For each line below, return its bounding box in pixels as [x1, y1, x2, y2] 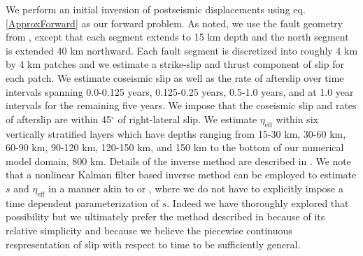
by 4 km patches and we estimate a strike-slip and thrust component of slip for [6, 57, 344, 71]
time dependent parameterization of [6, 195, 159, 210]
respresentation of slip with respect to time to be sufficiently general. [6, 236, 301, 251]
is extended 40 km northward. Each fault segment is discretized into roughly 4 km [6, 43, 358, 57]
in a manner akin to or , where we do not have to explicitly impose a [48, 180, 343, 195]
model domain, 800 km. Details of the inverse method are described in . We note [6, 153, 352, 168]
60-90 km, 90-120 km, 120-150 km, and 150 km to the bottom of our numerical [6, 140, 344, 155]
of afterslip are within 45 [6, 111, 112, 126]
